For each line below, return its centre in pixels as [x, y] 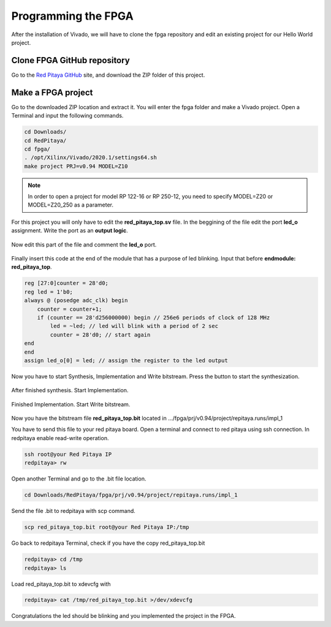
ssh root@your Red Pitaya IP [68, 454]
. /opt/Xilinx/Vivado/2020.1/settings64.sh [91, 158]
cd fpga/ [37, 149]
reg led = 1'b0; [49, 292]
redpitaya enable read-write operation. [60, 438]
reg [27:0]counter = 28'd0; [66, 283]
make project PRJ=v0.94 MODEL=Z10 [76, 166]
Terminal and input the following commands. [67, 116]
